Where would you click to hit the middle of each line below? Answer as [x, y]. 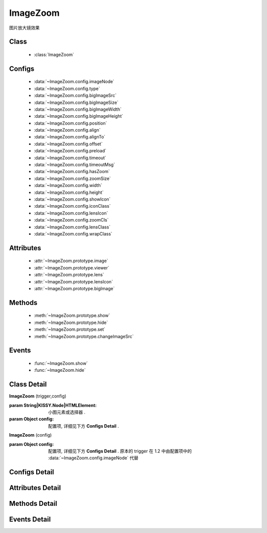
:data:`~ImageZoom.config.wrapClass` [73, 234]
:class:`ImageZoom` [54, 54]
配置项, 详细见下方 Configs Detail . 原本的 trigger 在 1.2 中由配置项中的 [120, 451]
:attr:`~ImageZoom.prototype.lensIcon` [73, 281]
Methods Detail [33, 504]
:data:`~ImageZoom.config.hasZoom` [72, 172]
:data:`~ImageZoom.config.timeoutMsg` [74, 165]
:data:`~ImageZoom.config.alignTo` [70, 137]
